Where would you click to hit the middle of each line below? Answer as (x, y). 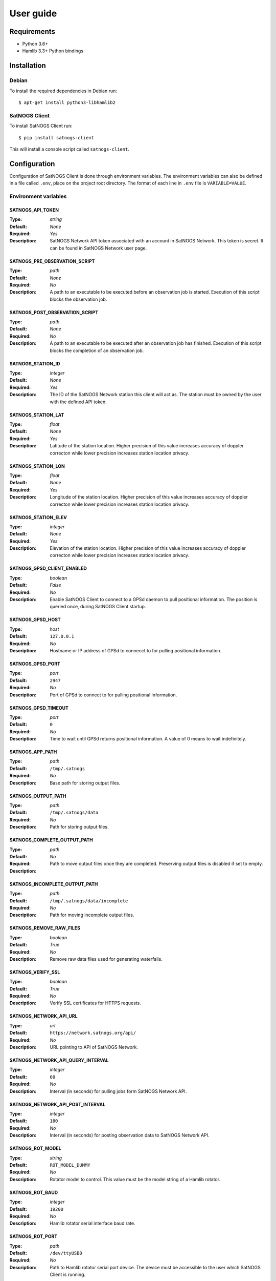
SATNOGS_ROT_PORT (33, 1236)
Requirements (32, 32)
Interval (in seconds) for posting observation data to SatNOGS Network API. (130, 1135)
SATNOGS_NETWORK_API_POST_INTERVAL (57, 1104)
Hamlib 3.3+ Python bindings (53, 51)
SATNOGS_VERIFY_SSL (35, 972)
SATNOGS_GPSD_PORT (35, 664)
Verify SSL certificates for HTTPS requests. (96, 1003)
